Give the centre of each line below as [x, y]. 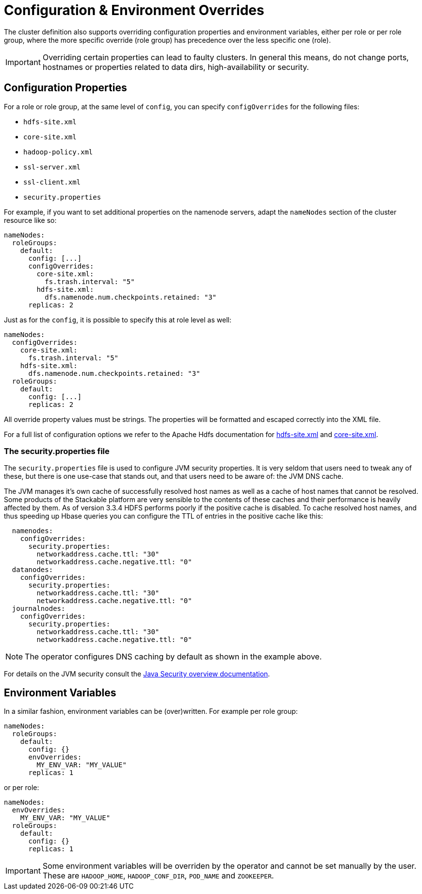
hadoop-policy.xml [58, 152]
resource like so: [30, 220]
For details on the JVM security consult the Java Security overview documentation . [137, 674]
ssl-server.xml [52, 167]
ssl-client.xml [52, 182]
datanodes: [32, 570]
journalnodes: [39, 609]
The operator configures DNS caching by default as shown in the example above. [173, 657]
